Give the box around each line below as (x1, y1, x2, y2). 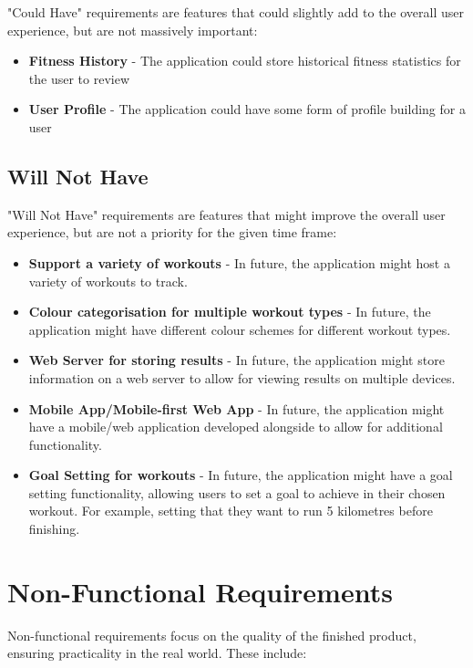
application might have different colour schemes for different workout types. (28, 319, 451, 339)
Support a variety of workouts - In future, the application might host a (28, 253, 450, 272)
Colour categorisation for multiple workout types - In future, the (28, 302, 431, 321)
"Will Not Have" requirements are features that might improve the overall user (7, 204, 446, 224)
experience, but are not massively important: (7, 20, 258, 39)
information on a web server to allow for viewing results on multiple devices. (28, 368, 456, 387)
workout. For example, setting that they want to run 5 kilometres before (28, 501, 433, 520)
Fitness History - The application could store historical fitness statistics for (28, 51, 461, 70)
